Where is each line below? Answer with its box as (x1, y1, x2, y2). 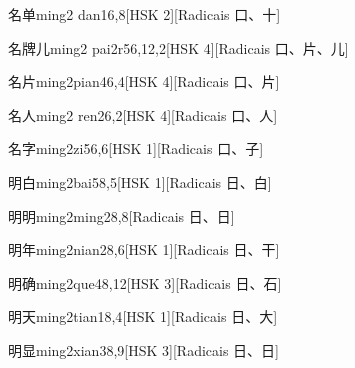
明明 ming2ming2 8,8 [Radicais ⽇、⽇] (8, 205, 235, 226)
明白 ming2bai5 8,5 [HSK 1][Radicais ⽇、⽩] (8, 171, 272, 192)
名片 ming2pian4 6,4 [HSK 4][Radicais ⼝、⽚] (8, 71, 280, 92)
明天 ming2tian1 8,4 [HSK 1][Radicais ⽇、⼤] (8, 306, 278, 327)
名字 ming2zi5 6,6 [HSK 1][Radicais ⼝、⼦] (8, 138, 264, 159)
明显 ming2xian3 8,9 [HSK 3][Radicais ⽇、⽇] (8, 339, 279, 360)
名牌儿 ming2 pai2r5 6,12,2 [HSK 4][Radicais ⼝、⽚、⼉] (8, 37, 349, 58)
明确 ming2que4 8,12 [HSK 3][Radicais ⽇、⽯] (8, 272, 282, 293)
